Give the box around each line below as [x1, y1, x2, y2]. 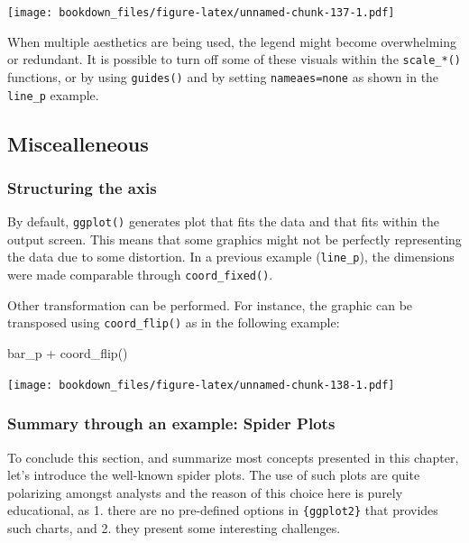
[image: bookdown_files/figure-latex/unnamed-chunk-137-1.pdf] [7, 6, 395, 19]
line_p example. [7, 85, 99, 104]
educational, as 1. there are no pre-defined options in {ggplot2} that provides [7, 501, 438, 520]
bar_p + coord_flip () [7, 344, 128, 363]
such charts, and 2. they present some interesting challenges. [7, 518, 341, 537]
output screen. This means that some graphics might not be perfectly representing [7, 229, 462, 248]
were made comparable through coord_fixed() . [7, 265, 273, 284]
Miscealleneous [7, 129, 149, 157]
